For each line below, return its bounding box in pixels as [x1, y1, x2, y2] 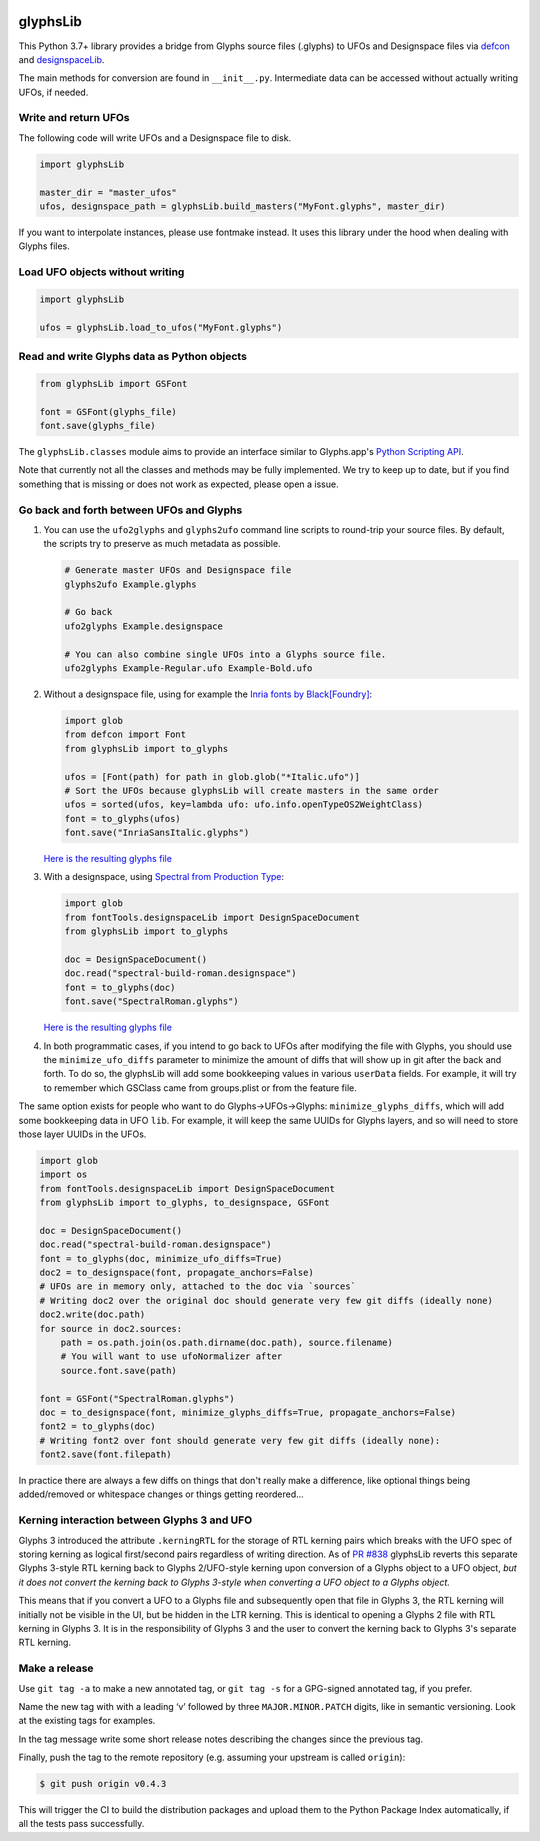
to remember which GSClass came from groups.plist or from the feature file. [43, 1081, 357, 1094]
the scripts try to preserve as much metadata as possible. [43, 538, 281, 550]
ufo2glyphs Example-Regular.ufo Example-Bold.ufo [64, 663, 313, 674]
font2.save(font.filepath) [39, 1449, 172, 1460]
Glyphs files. [18, 240, 70, 252]
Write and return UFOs [18, 111, 130, 125]
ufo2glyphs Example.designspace [64, 620, 224, 632]
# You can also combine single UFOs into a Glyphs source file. [64, 648, 387, 660]
